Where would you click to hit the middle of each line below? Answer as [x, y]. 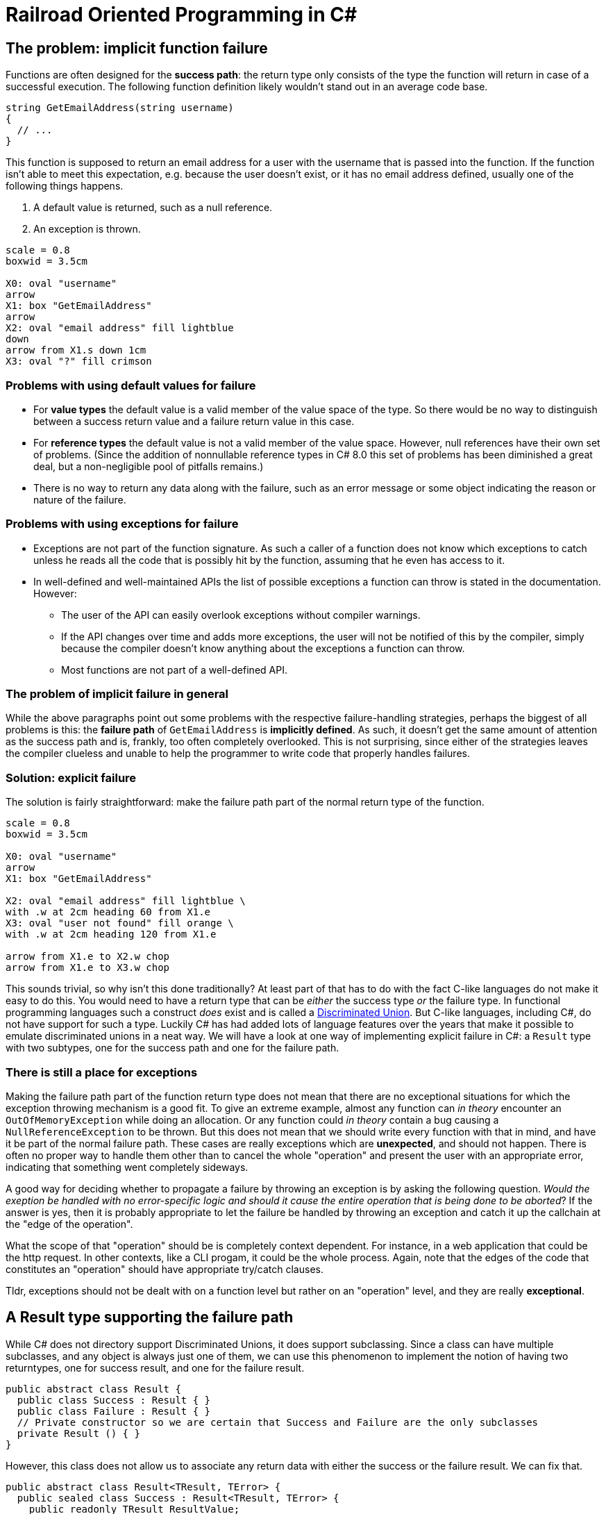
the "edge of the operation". [69, 1224]
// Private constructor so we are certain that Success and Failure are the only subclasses [278, 1422]
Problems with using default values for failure [131, 385]
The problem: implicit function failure [137, 48]
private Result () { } [78, 1433]
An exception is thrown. [87, 229]
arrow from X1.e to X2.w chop [88, 957]
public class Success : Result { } [114, 1400]
